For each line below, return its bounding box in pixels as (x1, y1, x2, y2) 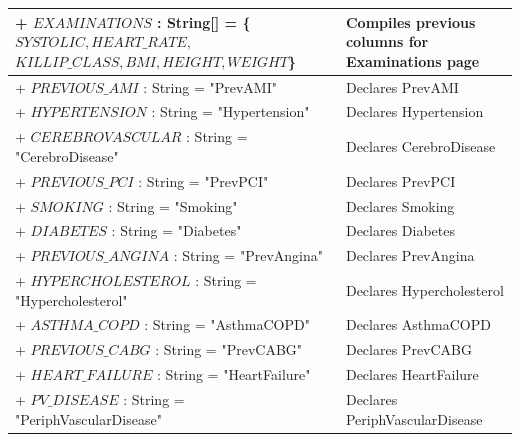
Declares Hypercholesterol (345, 279, 504, 300)
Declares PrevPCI (345, 170, 456, 191)
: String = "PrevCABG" (155, 339, 303, 360)
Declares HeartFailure (345, 364, 479, 385)
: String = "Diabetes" (111, 220, 242, 241)
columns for (345, 31, 429, 52)
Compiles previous (345, 11, 476, 32)
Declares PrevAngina (345, 245, 475, 266)
